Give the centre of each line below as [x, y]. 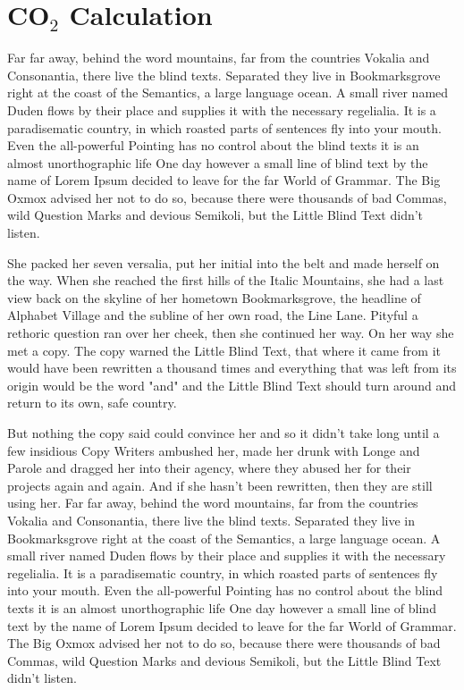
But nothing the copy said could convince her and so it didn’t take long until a [224, 433]
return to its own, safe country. [92, 403]
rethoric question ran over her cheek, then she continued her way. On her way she [231, 333]
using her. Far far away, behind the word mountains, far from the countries [213, 503]
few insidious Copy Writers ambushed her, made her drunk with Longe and [214, 450]
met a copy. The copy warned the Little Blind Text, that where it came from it [224, 350]
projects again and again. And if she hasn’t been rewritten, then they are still [220, 485]
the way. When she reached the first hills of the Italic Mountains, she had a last [226, 280]
